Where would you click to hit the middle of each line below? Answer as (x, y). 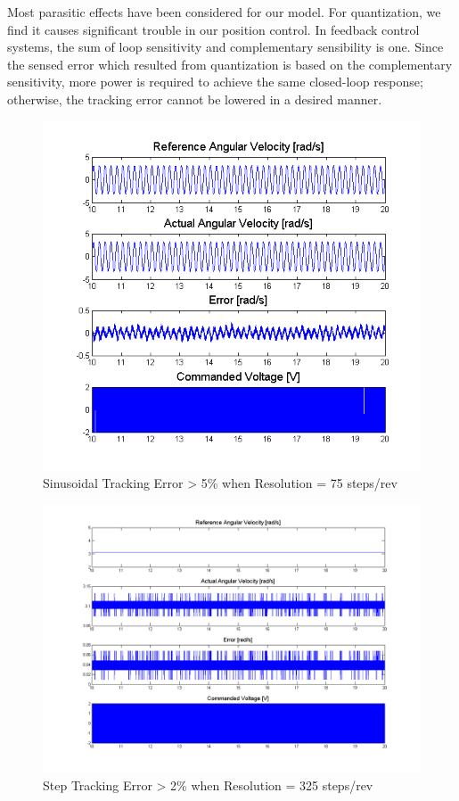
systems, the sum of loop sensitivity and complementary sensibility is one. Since (225, 47)
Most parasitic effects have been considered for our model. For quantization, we (224, 12)
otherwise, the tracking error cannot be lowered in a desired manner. (195, 99)
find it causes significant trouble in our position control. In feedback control (213, 29)
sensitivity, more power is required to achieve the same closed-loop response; (215, 82)
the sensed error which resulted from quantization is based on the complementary (230, 64)
